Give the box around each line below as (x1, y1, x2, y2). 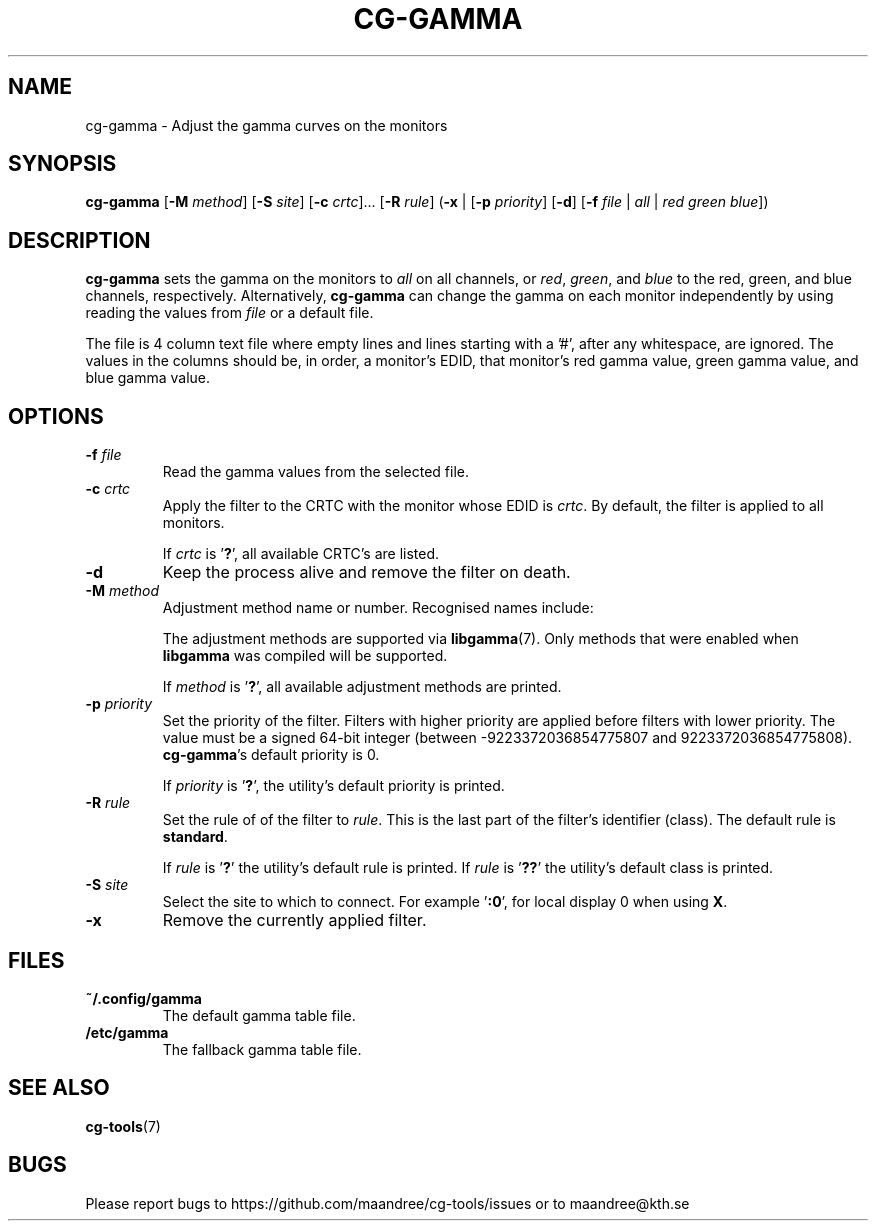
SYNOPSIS (8, 151, 117, 177)
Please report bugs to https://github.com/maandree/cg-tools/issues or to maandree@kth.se (85, 1194, 690, 1212)
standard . (162, 828, 228, 846)
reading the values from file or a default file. (85, 304, 374, 322)
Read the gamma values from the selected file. (162, 463, 469, 481)
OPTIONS (8, 403, 104, 429)
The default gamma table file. (162, 1006, 356, 1024)
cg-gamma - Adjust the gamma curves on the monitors (85, 116, 448, 134)
